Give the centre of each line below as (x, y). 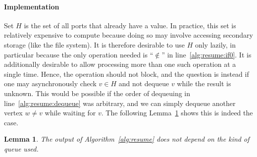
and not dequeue (144, 83)
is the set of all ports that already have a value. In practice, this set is (130, 25)
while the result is (204, 83)
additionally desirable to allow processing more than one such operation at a (120, 64)
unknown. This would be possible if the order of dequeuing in (97, 93)
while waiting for (70, 113)
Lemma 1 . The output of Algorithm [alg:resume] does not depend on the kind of (127, 139)
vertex (13, 113)
